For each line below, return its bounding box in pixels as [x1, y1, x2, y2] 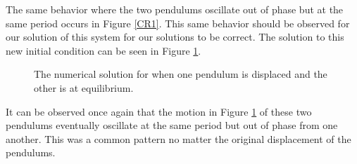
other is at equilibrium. [34, 80, 134, 95]
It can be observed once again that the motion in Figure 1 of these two [6, 104, 312, 118]
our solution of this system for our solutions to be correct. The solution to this [6, 29, 344, 44]
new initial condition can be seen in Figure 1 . [6, 43, 201, 57]
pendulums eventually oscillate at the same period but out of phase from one [6, 118, 338, 132]
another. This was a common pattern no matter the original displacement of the [6, 131, 351, 146]
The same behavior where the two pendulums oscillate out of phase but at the [6, 2, 344, 16]
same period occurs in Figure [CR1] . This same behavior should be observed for [6, 15, 350, 30]
